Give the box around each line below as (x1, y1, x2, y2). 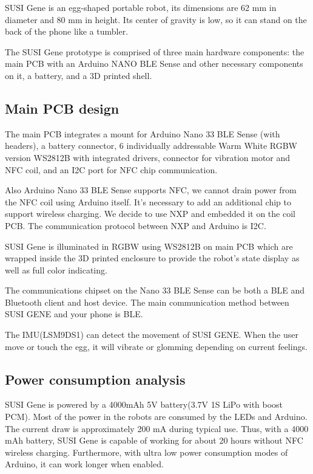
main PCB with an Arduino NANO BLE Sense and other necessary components (5, 57, 303, 70)
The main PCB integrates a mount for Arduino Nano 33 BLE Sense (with (5, 127, 280, 140)
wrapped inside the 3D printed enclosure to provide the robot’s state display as (5, 252, 300, 264)
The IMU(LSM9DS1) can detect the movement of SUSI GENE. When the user (5, 328, 298, 341)
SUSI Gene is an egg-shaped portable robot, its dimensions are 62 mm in (5, 1, 277, 13)
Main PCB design (5, 98, 119, 117)
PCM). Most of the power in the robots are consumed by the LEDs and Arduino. (5, 410, 308, 423)
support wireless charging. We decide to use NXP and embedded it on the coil (5, 207, 295, 220)
